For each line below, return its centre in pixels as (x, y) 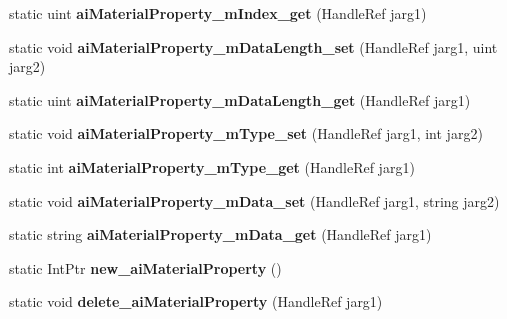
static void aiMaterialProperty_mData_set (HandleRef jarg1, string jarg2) (254, 200)
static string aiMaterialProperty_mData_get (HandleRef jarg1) (220, 234)
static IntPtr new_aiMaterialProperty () (145, 267)
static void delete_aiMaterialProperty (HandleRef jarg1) (196, 301)
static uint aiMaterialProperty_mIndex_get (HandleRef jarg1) (218, 13)
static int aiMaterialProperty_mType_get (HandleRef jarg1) (212, 166)
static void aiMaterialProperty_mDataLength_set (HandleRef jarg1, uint (253, 46)
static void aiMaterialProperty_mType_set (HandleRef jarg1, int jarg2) (246, 133)
